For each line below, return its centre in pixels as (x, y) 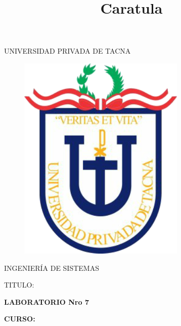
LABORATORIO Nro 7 (47, 301)
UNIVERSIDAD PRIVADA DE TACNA (67, 51)
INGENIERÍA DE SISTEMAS (52, 268)
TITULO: (19, 285)
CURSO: (20, 319)
